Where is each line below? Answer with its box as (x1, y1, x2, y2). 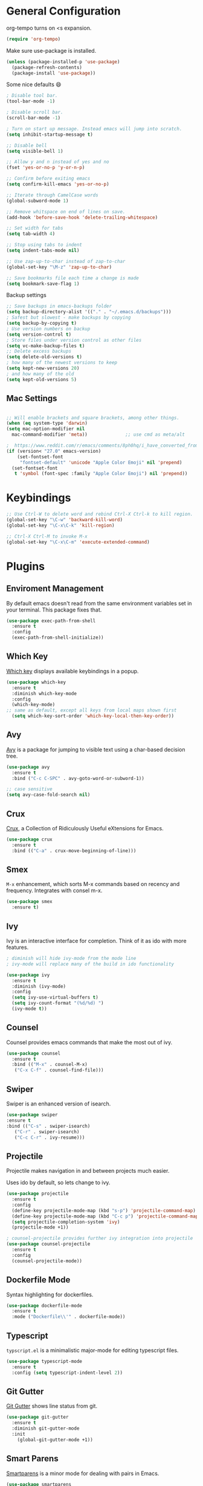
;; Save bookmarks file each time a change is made (6, 275, 139, 281)
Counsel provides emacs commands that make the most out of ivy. (6, 1038, 173, 1046)
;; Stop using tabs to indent (6, 242, 83, 248)
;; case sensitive (6, 786, 53, 792)
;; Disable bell (6, 142, 47, 148)
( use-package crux (6, 836, 53, 842)
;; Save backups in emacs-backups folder (6, 303, 112, 310)
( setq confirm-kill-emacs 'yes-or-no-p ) (6, 181, 110, 187)
